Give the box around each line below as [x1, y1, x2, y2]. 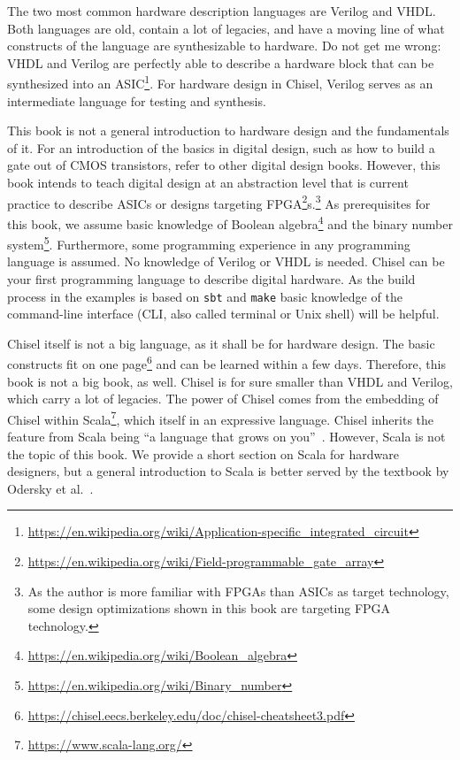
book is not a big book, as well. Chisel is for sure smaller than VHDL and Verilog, [7, 372, 453, 390]
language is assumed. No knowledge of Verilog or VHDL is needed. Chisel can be [7, 252, 445, 271]
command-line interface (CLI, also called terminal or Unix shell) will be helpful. [7, 304, 440, 323]
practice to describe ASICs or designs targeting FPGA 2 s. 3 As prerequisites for [7, 191, 431, 212]
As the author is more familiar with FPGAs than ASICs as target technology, [27, 581, 449, 600]
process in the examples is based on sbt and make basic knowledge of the [7, 287, 402, 305]
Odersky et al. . [7, 479, 94, 497]
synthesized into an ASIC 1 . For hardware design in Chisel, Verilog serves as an [7, 72, 433, 93]
